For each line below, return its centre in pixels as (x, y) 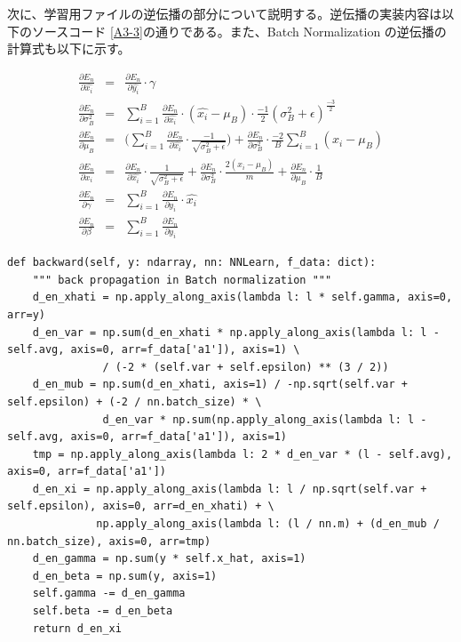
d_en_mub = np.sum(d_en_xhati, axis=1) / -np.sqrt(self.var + (220, 385)
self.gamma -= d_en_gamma (109, 594)
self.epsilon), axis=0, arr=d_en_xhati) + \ (141, 506)
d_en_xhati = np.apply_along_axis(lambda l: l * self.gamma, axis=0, (242, 297)
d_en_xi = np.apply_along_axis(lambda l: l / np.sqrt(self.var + (230, 489)
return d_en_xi (77, 628)
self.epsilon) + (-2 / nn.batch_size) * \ (135, 401)
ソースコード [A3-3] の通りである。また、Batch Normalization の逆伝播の (239, 31)
